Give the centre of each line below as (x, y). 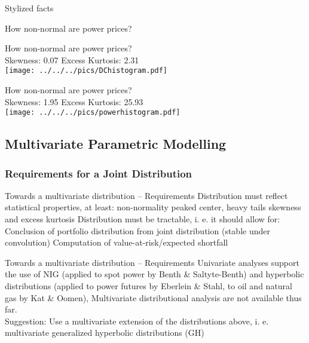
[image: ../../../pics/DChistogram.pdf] (86, 71)
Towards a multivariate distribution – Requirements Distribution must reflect (146, 195)
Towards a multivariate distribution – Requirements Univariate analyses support (152, 262)
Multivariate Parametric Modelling (116, 144)
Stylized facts (29, 8)
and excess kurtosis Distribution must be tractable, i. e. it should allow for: (143, 219)
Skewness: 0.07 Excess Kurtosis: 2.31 (72, 59)
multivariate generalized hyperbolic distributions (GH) (105, 333)
